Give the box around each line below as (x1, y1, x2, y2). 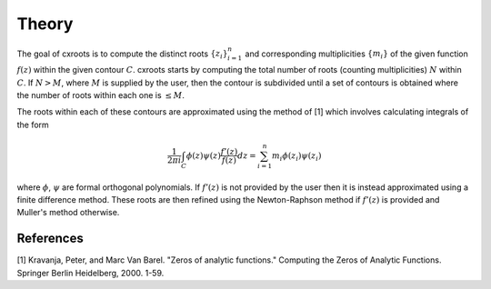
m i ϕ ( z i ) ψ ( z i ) (271, 150, 322, 163)
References (16, 231, 84, 246)
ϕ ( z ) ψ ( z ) (186, 150, 222, 161)
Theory (16, 14, 74, 34)
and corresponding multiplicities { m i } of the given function (245, 48, 468, 61)
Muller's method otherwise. (16, 207, 120, 218)
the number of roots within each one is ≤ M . (16, 89, 185, 100)
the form (16, 119, 49, 130)
